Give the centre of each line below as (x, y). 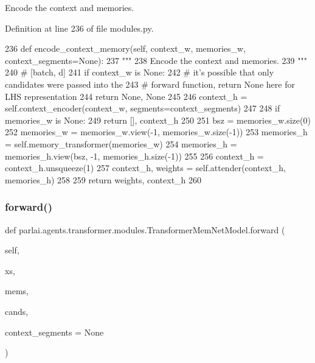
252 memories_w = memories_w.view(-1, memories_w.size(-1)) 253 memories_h (156, 132)
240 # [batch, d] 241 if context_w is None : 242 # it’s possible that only (140, 72)
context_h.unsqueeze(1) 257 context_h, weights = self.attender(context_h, (145, 168)
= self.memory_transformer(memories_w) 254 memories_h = (121, 143)
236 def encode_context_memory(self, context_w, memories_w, (126, 48)
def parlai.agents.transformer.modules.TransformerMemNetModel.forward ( (145, 229)
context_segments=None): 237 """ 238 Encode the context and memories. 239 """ (156, 60)
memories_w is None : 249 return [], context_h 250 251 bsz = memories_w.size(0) (158, 120)
